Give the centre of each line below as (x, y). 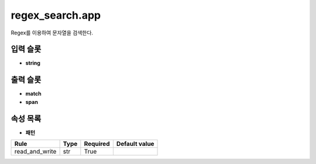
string (33, 63)
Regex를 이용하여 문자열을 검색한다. (52, 33)
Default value (135, 144)
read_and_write (35, 152)
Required (97, 144)
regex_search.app (56, 15)
